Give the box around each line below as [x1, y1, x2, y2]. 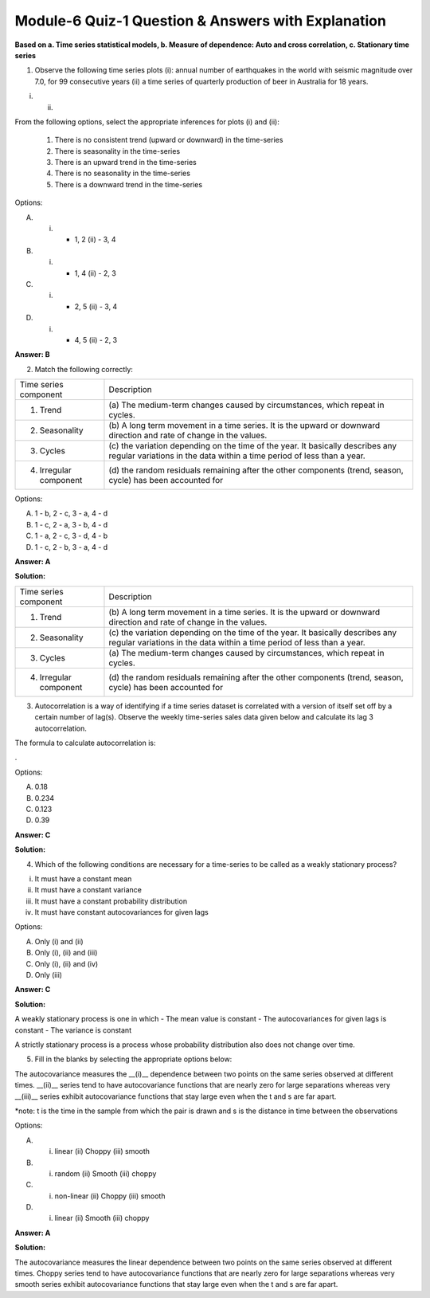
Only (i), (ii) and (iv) [34, 959, 99, 968]
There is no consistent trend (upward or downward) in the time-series [54, 135, 283, 145]
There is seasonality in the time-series [54, 146, 181, 155]
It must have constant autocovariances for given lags [34, 908, 209, 917]
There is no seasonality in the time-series [54, 168, 191, 178]
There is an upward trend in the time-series [54, 158, 197, 167]
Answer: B [14, 350, 51, 359]
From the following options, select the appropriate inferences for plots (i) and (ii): [14, 116, 280, 127]
